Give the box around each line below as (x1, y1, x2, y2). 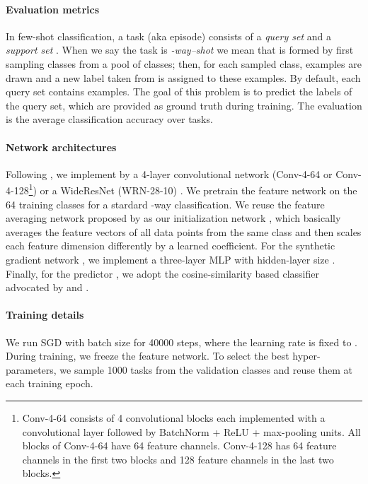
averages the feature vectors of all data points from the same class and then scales (6, 224, 362, 239)
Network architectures (6, 139, 117, 154)
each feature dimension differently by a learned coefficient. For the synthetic (6, 238, 335, 253)
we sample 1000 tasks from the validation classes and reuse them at (59, 362, 352, 377)
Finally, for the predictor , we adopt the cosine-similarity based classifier (6, 266, 319, 281)
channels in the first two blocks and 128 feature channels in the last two (22, 451, 334, 466)
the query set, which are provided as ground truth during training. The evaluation (6, 98, 362, 112)
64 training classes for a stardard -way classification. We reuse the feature (6, 196, 325, 211)
